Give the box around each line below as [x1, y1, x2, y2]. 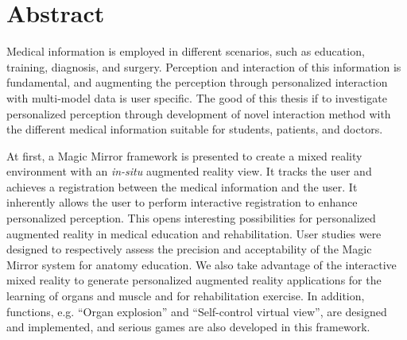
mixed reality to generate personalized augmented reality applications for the [6, 272, 382, 288]
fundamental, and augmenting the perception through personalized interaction [6, 74, 388, 91]
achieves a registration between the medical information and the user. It [6, 178, 358, 195]
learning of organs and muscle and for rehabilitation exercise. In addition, [6, 288, 365, 304]
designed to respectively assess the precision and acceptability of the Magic [6, 241, 372, 257]
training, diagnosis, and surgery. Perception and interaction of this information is [6, 58, 401, 75]
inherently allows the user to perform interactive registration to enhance [6, 194, 358, 211]
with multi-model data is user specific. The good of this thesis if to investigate [6, 89, 387, 106]
